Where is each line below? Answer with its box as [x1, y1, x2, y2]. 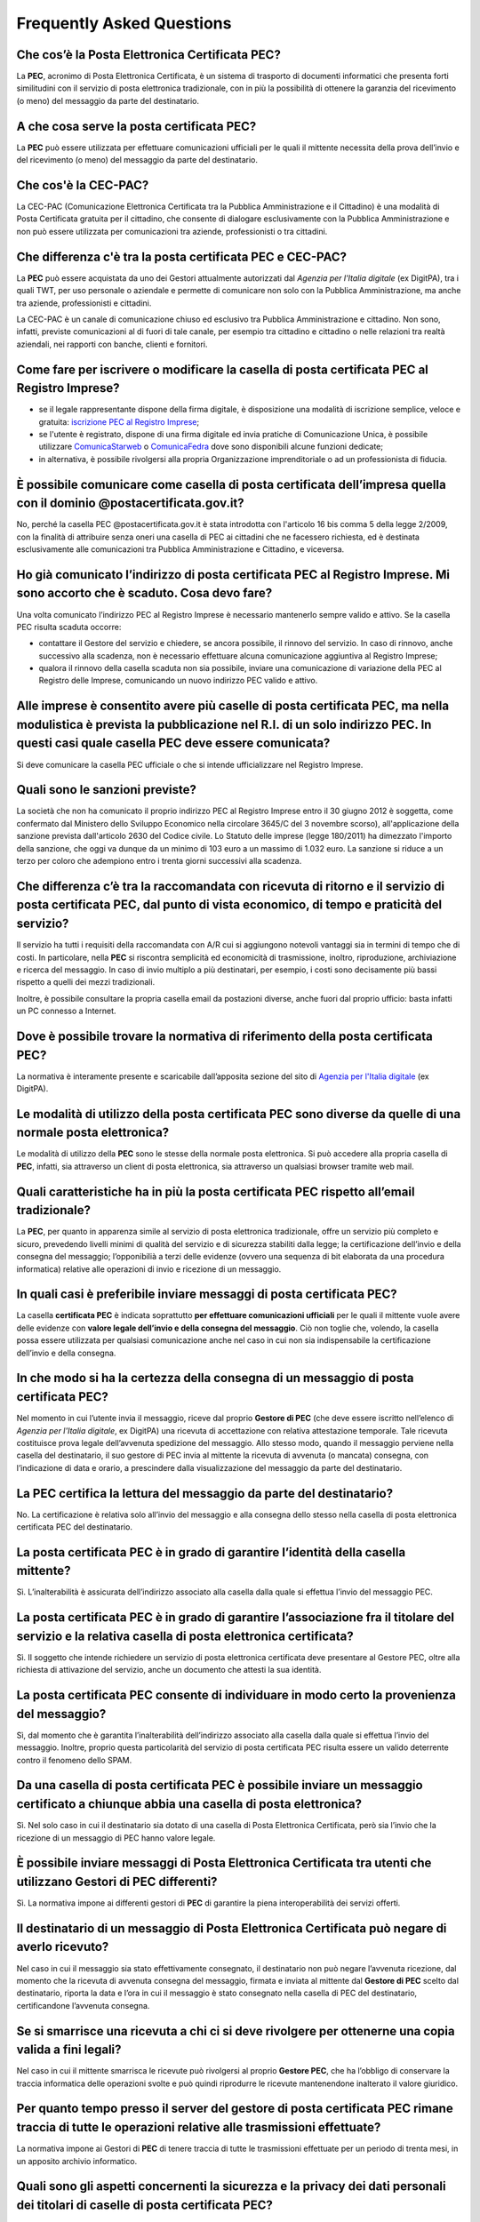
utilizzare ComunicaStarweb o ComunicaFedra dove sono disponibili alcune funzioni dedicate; [38, 441, 384, 452]
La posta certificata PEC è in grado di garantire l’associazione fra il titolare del [16, 1610, 455, 1626]
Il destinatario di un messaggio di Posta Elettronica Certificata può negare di [16, 1921, 447, 1936]
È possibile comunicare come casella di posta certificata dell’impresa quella [16, 476, 446, 492]
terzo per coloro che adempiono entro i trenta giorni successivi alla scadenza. [16, 856, 302, 867]
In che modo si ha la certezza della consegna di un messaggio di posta [16, 1371, 414, 1386]
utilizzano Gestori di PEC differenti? [16, 1874, 218, 1889]
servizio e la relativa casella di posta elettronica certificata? [16, 1628, 355, 1643]
